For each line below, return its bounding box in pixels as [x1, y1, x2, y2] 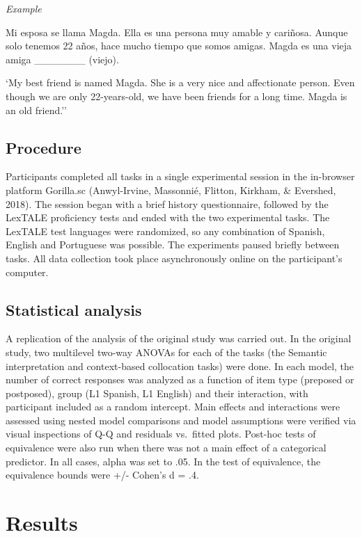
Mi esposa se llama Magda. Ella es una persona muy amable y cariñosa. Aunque [6, 24, 348, 39]
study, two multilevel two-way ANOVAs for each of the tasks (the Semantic [6, 344, 327, 359]
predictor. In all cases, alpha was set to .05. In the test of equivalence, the [6, 454, 321, 468]
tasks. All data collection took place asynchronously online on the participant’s [6, 250, 343, 265]
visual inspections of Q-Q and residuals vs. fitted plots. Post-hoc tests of [6, 426, 316, 441]
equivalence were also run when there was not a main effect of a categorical [6, 440, 326, 455]
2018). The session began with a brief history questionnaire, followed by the [6, 196, 329, 211]
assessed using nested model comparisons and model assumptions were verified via [6, 412, 356, 427]
